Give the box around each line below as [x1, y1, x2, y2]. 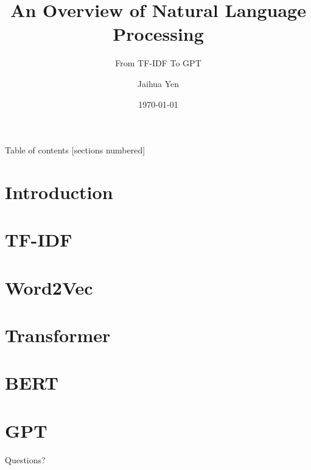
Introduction [5, 179, 113, 204]
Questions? [5, 453, 46, 466]
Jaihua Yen [137, 77, 180, 89]
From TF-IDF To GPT [115, 57, 201, 69]
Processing [113, 21, 204, 46]
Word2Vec [5, 275, 93, 300]
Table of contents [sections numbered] [5, 144, 145, 156]
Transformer [5, 323, 111, 347]
